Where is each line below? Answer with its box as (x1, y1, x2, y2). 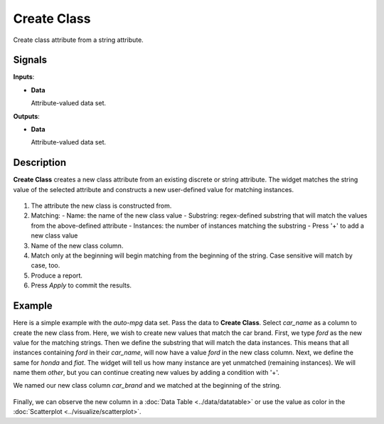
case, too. (31, 261, 60, 270)
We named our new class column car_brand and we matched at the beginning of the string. (13, 381, 282, 390)
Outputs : (13, 112, 41, 120)
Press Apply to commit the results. (31, 281, 132, 290)
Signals (13, 54, 48, 66)
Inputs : (13, 73, 35, 81)
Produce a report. (31, 271, 83, 280)
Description (13, 157, 67, 169)
